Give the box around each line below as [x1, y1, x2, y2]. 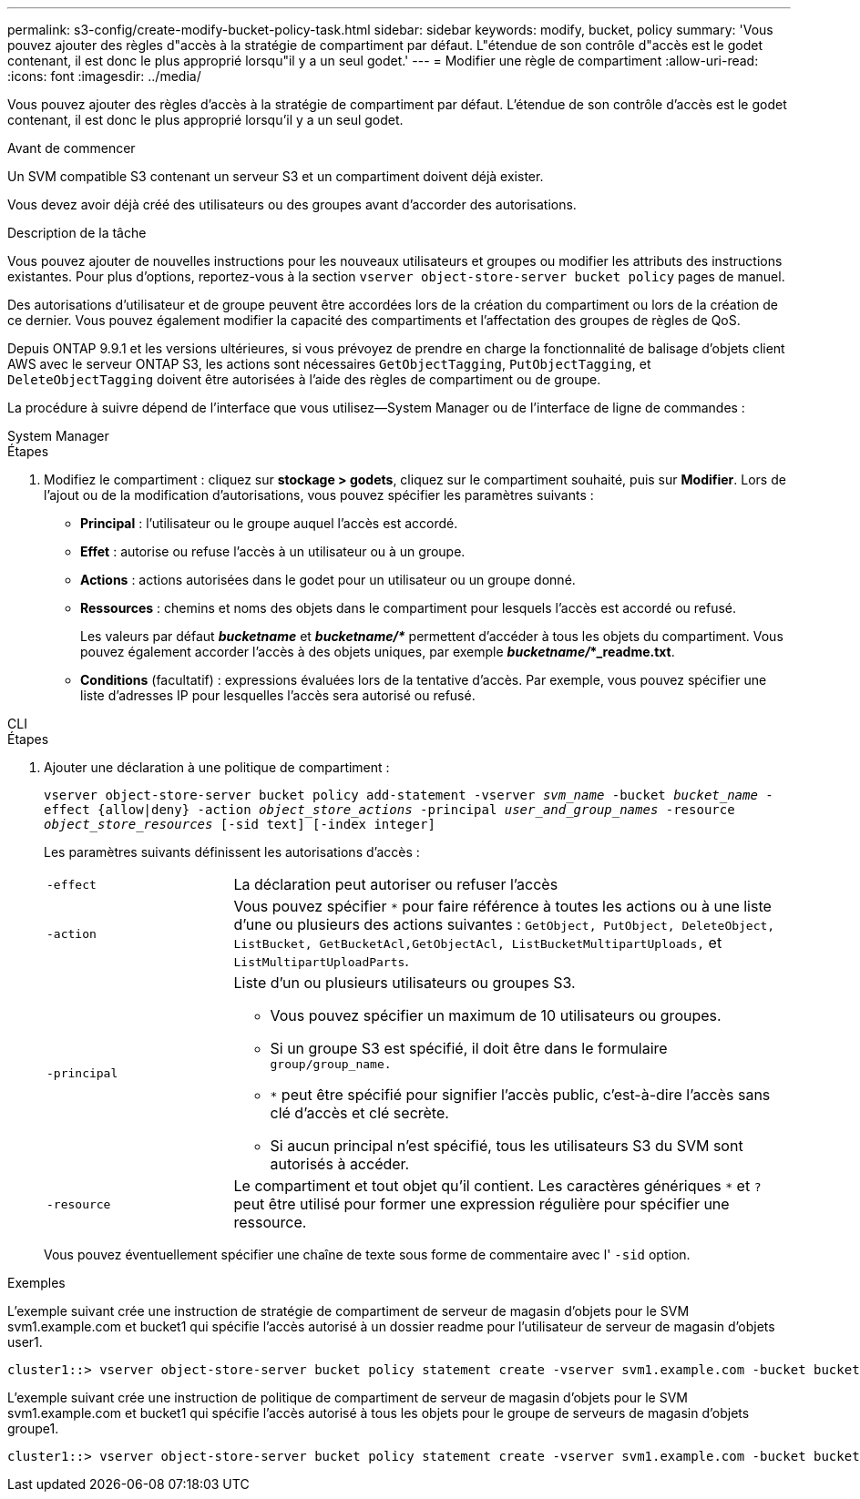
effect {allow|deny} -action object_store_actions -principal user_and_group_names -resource [44, 802, 735, 817]
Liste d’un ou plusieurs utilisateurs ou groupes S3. [233, 974, 576, 992]
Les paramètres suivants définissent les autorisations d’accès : [44, 844, 420, 860]
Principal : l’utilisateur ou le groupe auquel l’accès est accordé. [80, 515, 458, 531]
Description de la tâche [7, 225, 147, 240]
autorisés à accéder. [270, 1155, 410, 1173]
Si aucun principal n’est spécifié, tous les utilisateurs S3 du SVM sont [270, 1137, 743, 1155]
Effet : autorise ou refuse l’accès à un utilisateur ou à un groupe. [80, 544, 466, 559]
